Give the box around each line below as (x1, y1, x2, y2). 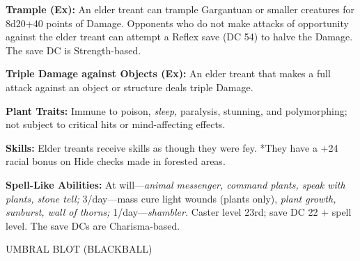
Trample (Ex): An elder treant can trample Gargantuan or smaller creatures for (6, 2, 355, 16)
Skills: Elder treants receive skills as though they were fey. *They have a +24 (6, 140, 338, 155)
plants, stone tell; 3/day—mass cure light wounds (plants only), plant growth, (6, 191, 336, 205)
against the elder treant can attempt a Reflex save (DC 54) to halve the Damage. (6, 29, 353, 44)
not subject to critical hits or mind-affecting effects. (6, 117, 226, 132)
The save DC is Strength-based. (6, 42, 141, 57)
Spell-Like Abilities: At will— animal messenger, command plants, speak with (6, 177, 345, 191)
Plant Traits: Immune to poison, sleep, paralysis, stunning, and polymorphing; (6, 103, 347, 118)
